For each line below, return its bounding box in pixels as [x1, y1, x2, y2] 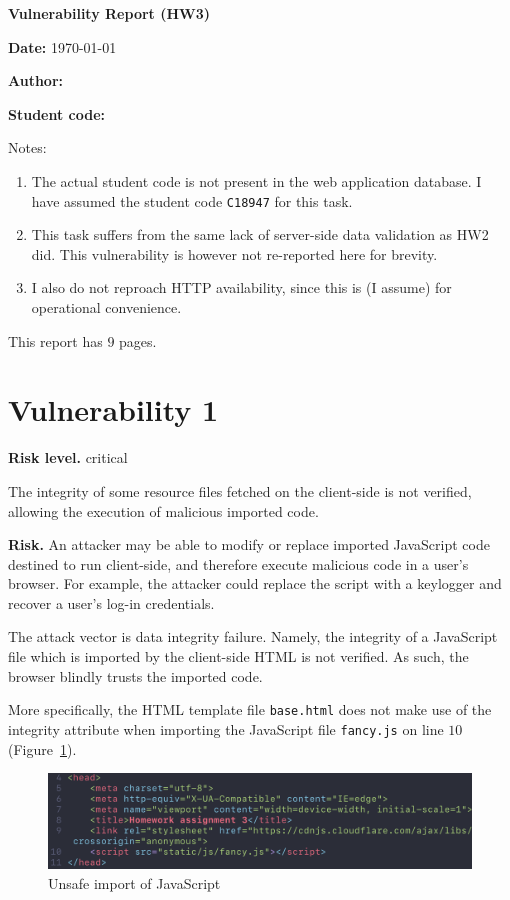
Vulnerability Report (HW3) [8, 3, 211, 23]
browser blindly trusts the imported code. [8, 665, 263, 686]
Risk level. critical [8, 447, 128, 468]
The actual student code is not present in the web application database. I [31, 170, 482, 191]
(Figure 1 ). [8, 738, 77, 759]
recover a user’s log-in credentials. [8, 592, 215, 613]
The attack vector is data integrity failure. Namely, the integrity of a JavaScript [8, 626, 498, 647]
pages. [119, 330, 157, 351]
